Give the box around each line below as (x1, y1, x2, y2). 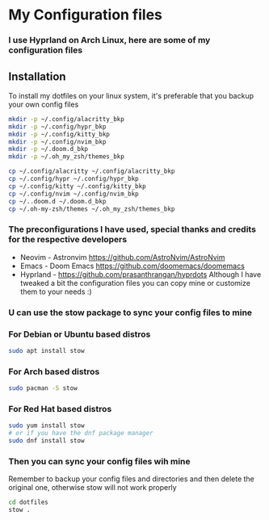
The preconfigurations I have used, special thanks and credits (8, 224, 257, 235)
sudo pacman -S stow (8, 384, 78, 392)
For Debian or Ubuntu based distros (8, 329, 151, 340)
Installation (8, 69, 66, 83)
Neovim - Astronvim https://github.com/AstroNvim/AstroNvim (19, 252, 225, 262)
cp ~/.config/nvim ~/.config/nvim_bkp (8, 190, 139, 198)
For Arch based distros (8, 366, 100, 377)
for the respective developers (8, 234, 128, 245)
